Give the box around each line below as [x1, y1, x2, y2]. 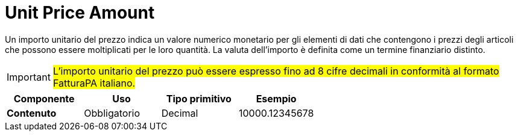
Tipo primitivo [166, 92, 232, 105]
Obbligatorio [84, 107, 141, 119]
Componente [13, 92, 75, 105]
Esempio [256, 92, 297, 105]
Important [7, 70, 51, 83]
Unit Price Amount [5, 2, 155, 23]
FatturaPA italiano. [52, 76, 136, 89]
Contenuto [7, 107, 57, 119]
